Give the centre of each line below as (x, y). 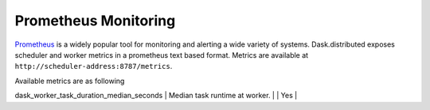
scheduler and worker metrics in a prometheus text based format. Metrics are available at (162, 55)
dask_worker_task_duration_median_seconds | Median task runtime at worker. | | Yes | (156, 96)
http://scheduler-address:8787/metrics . (94, 66)
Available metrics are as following (70, 81)
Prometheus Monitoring (95, 21)
